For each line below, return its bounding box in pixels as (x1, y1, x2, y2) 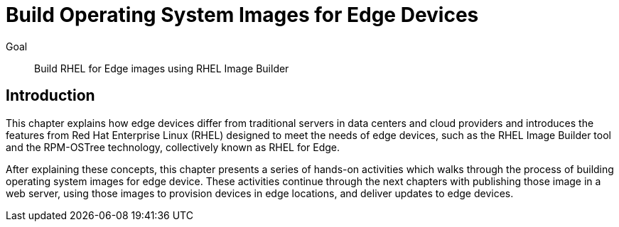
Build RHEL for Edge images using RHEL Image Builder (34, 62, 289, 74)
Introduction (6, 87, 95, 105)
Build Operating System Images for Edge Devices (6, 3, 479, 27)
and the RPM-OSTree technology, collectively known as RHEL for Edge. (6, 140, 340, 153)
